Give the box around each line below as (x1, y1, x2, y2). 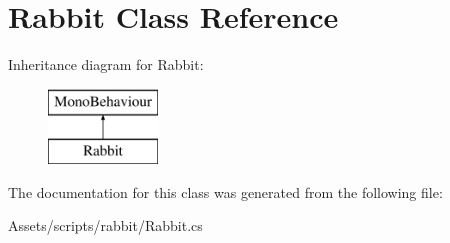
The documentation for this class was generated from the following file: (8, 181, 443, 202)
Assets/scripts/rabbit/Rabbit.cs (8, 215, 203, 236)
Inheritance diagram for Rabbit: (8, 54, 204, 75)
